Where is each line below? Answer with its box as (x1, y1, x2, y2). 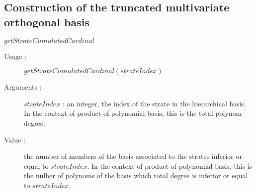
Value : (4, 134, 25, 144)
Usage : (4, 50, 26, 61)
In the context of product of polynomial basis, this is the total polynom (24, 108, 242, 118)
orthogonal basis (4, 14, 89, 29)
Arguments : (4, 82, 42, 92)
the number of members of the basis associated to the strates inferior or (24, 151, 243, 161)
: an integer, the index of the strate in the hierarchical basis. (63, 98, 247, 108)
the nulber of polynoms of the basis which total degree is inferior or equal (24, 170, 248, 181)
